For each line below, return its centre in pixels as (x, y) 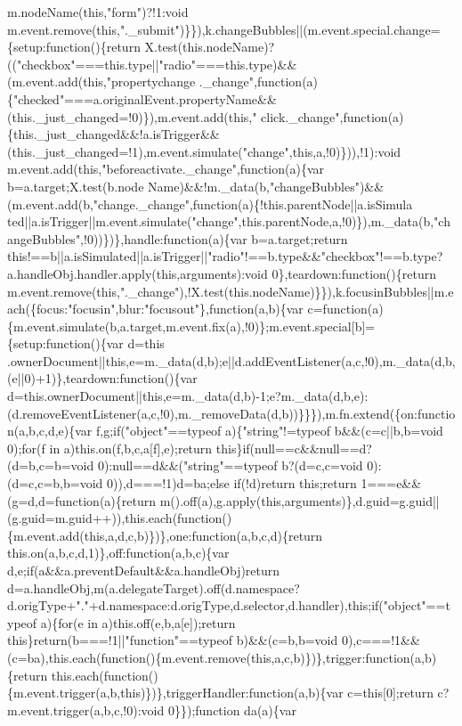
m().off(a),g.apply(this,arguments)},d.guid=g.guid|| (300, 500)
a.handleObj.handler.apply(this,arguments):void (138, 273)
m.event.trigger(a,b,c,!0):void (86, 710)
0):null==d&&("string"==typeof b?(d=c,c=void (230, 465)
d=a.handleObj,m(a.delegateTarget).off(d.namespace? (154, 587)
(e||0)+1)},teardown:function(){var (102, 378)
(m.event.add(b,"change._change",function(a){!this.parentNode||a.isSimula (210, 204)
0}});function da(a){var (232, 710)
